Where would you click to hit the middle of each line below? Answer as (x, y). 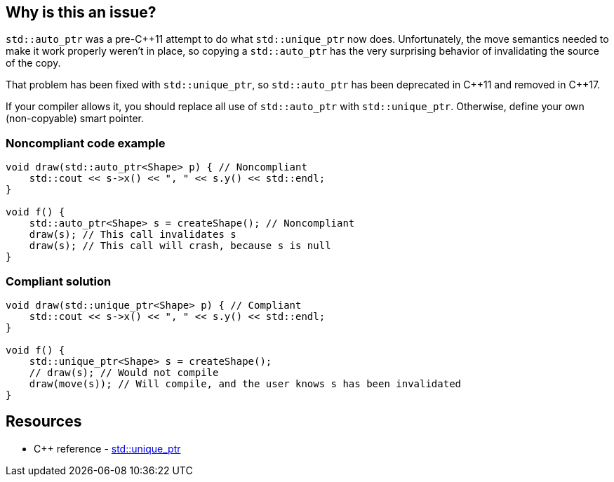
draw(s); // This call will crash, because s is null (180, 246)
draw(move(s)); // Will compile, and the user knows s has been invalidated (245, 383)
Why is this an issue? (81, 12)
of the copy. (33, 63)
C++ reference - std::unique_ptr (107, 448)
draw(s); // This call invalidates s (133, 235)
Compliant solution (59, 281)
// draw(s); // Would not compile (124, 372)
